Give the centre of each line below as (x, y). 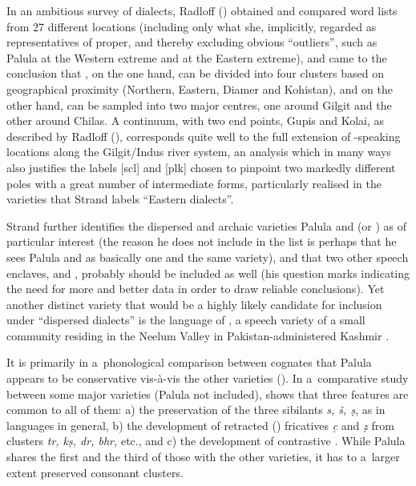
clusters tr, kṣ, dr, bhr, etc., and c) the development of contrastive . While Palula (206, 441)
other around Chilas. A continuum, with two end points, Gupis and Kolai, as (196, 120)
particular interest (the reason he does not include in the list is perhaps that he (202, 241)
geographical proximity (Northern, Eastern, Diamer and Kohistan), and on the (200, 88)
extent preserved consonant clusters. (95, 472)
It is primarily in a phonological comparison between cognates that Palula (189, 362)
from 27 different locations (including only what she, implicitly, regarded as (192, 26)
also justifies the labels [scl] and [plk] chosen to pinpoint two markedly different (201, 167)
